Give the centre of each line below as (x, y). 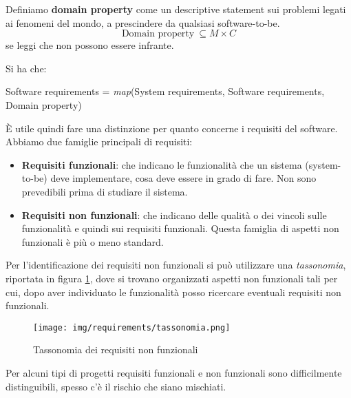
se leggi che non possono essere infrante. (90, 45)
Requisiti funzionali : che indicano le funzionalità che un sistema (162, 164)
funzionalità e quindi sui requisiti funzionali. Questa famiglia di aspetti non (180, 228)
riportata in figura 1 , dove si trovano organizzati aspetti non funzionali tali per (172, 278)
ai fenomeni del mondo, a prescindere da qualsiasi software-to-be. (143, 22)
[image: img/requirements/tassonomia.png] (132, 327)
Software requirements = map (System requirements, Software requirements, (165, 91)
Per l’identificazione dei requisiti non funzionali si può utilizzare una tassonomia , (176, 265)
